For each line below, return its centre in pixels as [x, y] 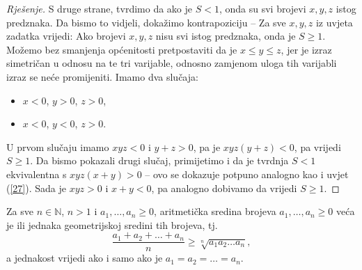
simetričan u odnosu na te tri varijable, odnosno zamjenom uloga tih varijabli [172, 63]
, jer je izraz [306, 49]
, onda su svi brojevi [262, 8]
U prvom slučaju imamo [58, 146]
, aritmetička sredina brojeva [215, 211]
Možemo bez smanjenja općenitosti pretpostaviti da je [122, 49]
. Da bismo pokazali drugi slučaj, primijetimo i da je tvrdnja [159, 160]
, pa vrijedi [317, 146]
